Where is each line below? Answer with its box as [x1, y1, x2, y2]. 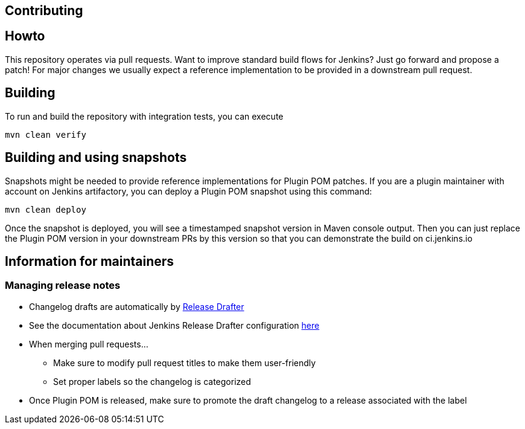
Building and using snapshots [5, 150, 187, 166]
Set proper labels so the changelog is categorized [53, 376, 251, 387]
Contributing [5, 3, 83, 18]
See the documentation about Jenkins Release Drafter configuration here [29, 320, 320, 331]
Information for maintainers [5, 253, 174, 269]
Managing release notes [5, 279, 121, 292]
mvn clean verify [5, 129, 86, 140]
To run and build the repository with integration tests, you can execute [5, 111, 284, 121]
